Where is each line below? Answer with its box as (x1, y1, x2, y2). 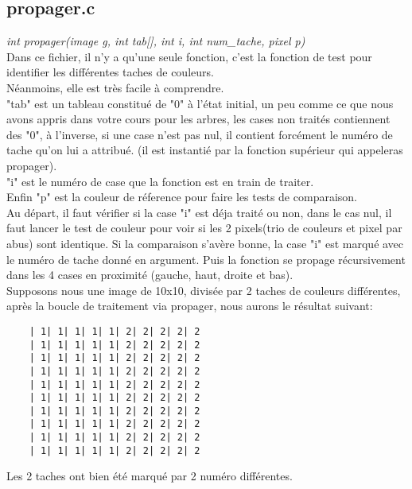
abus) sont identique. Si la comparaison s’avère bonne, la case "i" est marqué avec (6, 235, 404, 251)
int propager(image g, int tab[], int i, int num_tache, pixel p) (6, 33, 305, 49)
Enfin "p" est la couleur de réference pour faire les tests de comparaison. (6, 188, 357, 205)
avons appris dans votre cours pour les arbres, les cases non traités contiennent (6, 111, 391, 127)
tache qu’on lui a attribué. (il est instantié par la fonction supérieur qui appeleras (6, 142, 403, 158)
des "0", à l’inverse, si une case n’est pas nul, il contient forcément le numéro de (6, 126, 393, 142)
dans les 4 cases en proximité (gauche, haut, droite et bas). (6, 266, 293, 283)
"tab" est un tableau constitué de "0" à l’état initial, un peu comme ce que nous (6, 95, 394, 111)
